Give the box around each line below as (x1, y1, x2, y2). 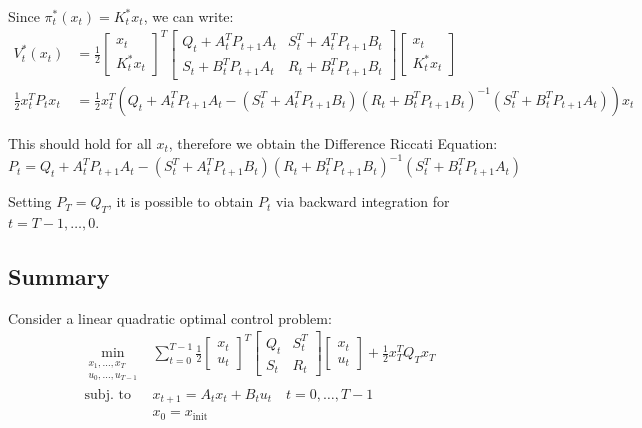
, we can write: (143, 6, 234, 26)
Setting (8, 191, 52, 212)
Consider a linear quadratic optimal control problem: (8, 307, 332, 328)
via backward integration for (275, 191, 450, 212)
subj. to (84, 387, 131, 402)
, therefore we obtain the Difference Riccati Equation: (168, 132, 498, 153)
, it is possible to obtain (108, 191, 254, 212)
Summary (8, 260, 110, 291)
